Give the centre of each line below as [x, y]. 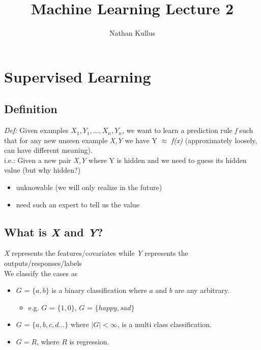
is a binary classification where [99, 290]
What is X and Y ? [54, 232]
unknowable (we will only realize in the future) [89, 187]
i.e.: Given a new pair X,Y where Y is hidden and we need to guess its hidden [125, 160]
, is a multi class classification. [164, 324]
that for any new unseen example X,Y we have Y [81, 140]
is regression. [89, 342]
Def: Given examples [36, 130]
